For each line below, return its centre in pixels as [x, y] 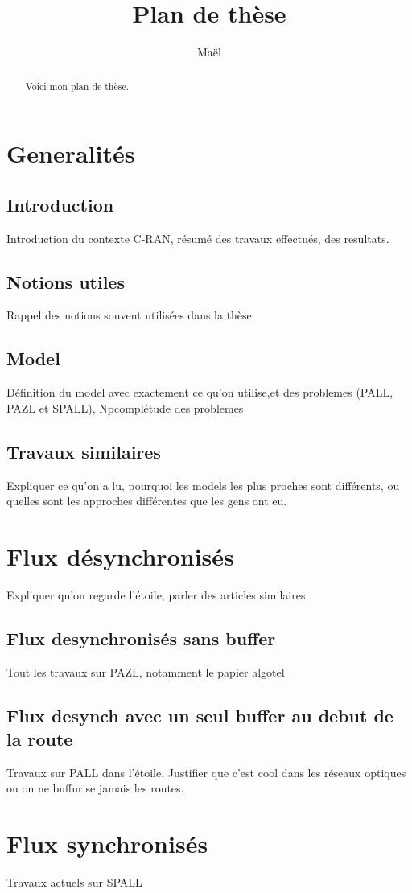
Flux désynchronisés [120, 556]
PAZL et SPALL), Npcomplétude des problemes [125, 407]
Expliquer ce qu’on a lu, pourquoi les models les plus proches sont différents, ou [203, 485]
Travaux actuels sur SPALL [74, 882]
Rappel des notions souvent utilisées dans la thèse [129, 315]
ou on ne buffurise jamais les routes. [95, 788]
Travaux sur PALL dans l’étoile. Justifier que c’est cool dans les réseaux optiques [206, 772]
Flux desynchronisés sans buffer [141, 638]
